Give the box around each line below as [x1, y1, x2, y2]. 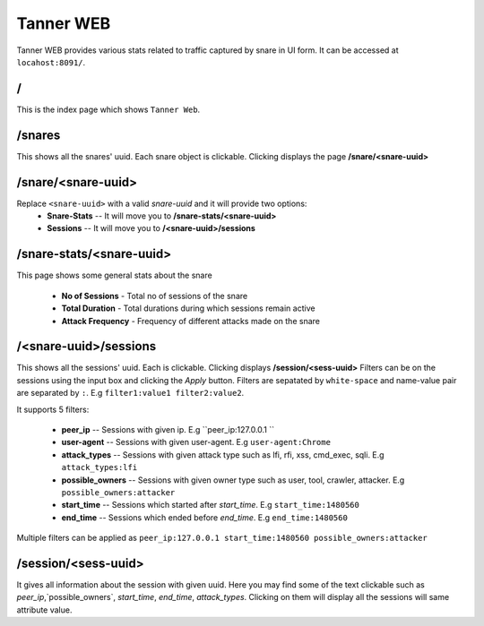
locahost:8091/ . [16, 56, 86, 67]
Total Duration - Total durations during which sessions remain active [61, 303, 315, 313]
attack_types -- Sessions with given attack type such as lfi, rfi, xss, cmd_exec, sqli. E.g [61, 449, 385, 460]
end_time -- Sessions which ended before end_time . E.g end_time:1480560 [61, 511, 349, 523]
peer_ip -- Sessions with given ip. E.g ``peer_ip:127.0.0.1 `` [61, 424, 275, 434]
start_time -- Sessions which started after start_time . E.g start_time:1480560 [61, 500, 360, 510]
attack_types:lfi [61, 462, 138, 473]
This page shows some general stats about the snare [16, 270, 212, 281]
